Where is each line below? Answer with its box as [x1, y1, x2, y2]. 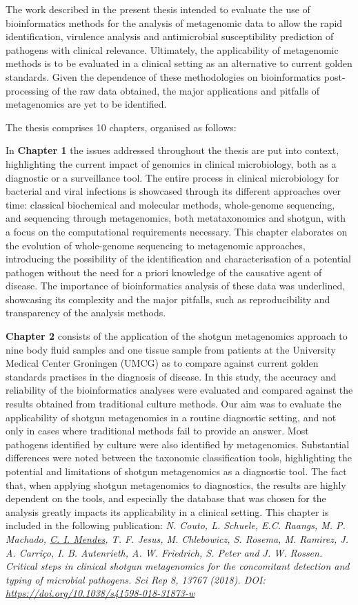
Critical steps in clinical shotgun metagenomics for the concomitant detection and [6, 559, 350, 573]
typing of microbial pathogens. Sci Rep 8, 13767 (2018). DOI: [6, 572, 266, 586]
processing [6, 83, 49, 97]
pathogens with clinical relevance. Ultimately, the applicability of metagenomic [6, 42, 339, 57]
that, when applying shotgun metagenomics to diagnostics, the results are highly [6, 477, 346, 492]
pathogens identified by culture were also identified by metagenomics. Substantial [6, 436, 350, 451]
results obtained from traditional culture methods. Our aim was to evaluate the [6, 396, 341, 411]
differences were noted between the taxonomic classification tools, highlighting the [6, 450, 352, 465]
